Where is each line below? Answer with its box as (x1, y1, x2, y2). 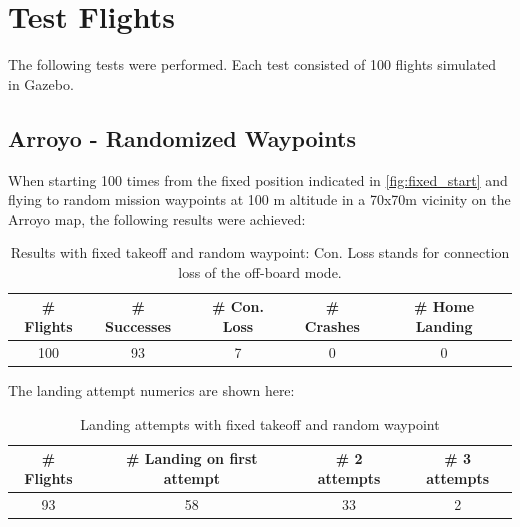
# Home (414, 296, 475, 317)
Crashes (304, 316, 360, 337)
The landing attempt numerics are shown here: (8, 380, 295, 401)
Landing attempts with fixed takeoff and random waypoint (80, 413, 440, 434)
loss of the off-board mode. (178, 261, 342, 282)
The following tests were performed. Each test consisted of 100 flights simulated (8, 54, 497, 75)
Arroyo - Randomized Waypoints (8, 122, 356, 153)
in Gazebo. (8, 73, 74, 94)
